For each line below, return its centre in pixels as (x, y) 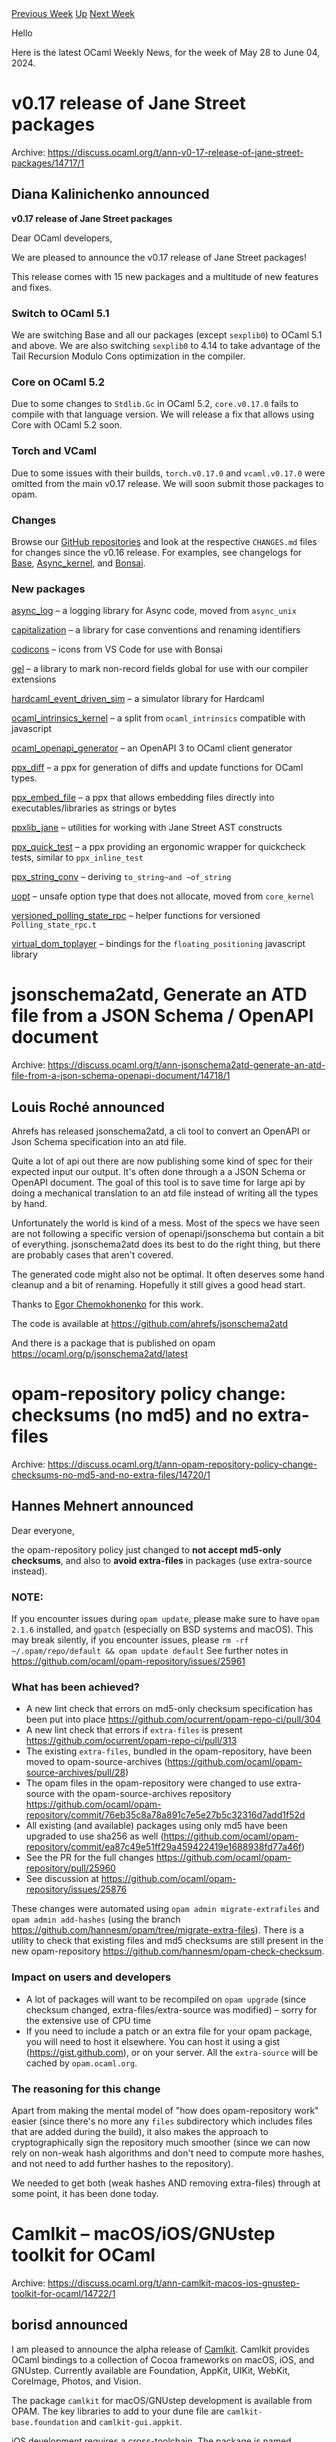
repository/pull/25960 (70, 1868)
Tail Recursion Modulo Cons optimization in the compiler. (128, 356)
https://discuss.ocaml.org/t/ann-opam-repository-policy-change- (182, 1464)
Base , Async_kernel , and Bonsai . (78, 563)
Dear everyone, (43, 1530)
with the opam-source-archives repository (144, 1794)
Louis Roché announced (88, 1107)
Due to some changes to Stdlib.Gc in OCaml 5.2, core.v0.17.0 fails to (155, 404)
